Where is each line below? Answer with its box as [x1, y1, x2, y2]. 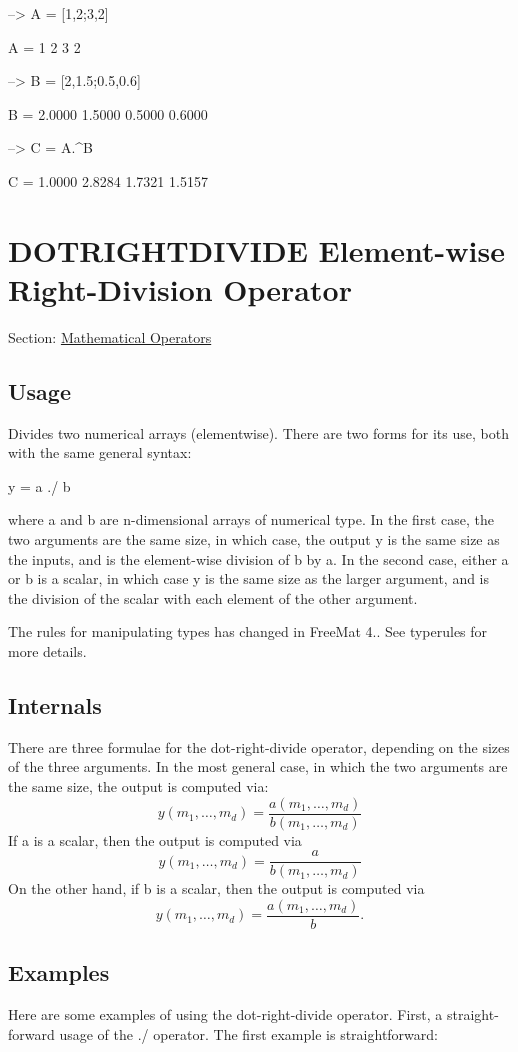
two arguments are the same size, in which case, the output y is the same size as [8, 529, 500, 550]
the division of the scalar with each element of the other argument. [8, 587, 418, 608]
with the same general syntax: [8, 442, 192, 463]
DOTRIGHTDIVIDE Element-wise [8, 229, 505, 270]
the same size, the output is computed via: [8, 776, 269, 796]
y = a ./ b [8, 475, 71, 496]
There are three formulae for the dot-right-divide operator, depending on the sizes [8, 736, 510, 757]
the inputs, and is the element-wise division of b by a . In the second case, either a [8, 548, 509, 569]
